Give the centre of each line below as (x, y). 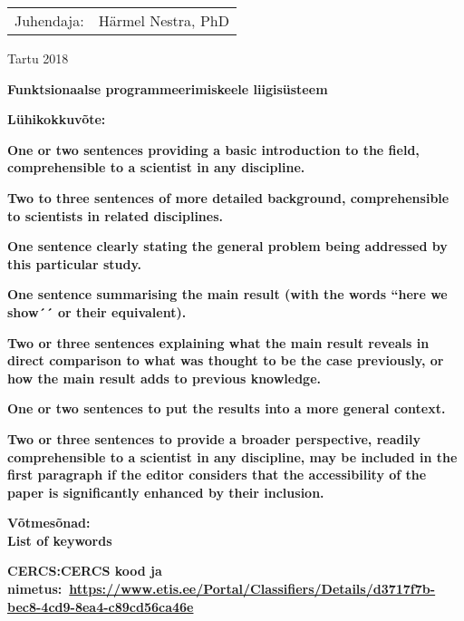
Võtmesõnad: (49, 523)
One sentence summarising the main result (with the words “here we (227, 294)
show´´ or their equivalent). (97, 311)
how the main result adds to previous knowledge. (164, 378)
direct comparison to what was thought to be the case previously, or (226, 360)
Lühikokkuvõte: (57, 119)
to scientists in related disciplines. (116, 215)
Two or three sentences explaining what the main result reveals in (218, 342)
